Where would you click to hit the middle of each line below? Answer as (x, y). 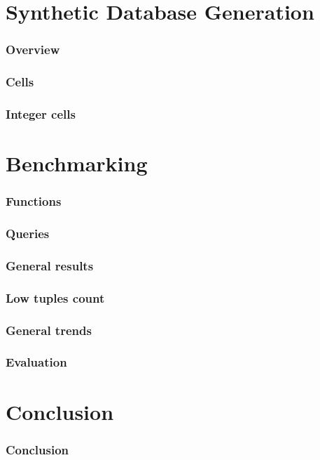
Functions (34, 201)
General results (50, 265)
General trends (49, 330)
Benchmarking (77, 163)
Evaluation (36, 362)
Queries (28, 234)
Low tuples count (55, 297)
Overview (33, 50)
